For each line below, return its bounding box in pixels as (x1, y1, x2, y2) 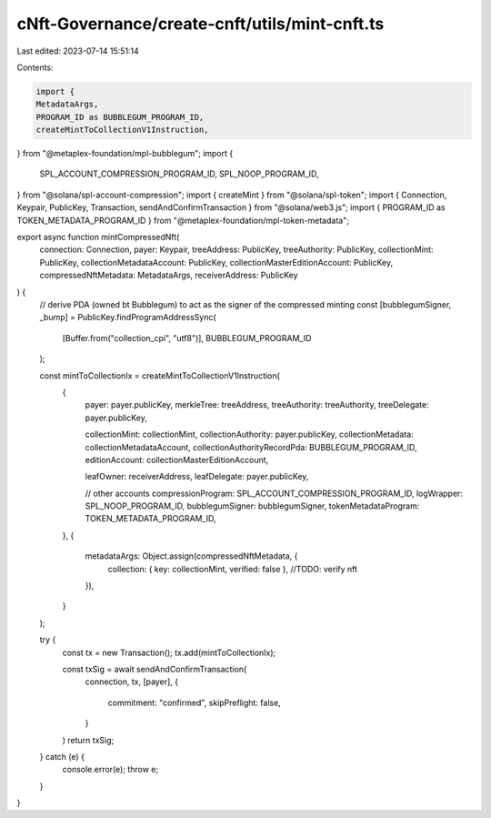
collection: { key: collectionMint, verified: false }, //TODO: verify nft (107, 563, 358, 574)
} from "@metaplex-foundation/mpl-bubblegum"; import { (16, 148, 234, 159)
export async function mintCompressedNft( (16, 232, 180, 243)
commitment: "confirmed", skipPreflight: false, (107, 697, 281, 708)
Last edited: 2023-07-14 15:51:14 (16, 45, 140, 56)
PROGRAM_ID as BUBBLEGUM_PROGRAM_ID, (35, 112, 205, 122)
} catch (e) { (39, 751, 85, 762)
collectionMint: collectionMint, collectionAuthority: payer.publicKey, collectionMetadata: (85, 429, 414, 440)
